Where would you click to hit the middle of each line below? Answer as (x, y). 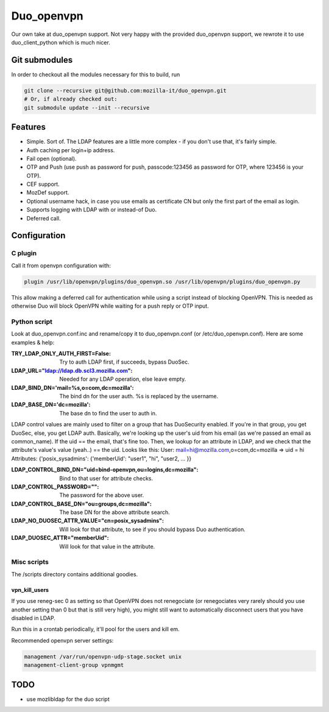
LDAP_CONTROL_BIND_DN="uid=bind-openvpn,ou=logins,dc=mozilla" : (105, 470)
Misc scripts (30, 562)
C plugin (24, 253)
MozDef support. (48, 192)
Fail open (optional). (51, 158)
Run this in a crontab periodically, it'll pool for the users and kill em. (95, 629)
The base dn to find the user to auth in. (108, 413)
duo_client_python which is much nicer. (61, 42)
